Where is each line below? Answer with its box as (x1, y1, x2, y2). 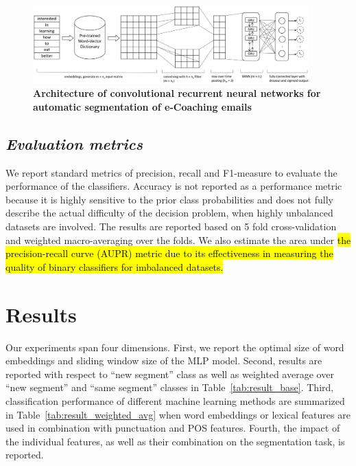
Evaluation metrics (5, 133, 143, 154)
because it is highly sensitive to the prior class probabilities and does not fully (5, 192, 333, 206)
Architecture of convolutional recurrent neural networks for (33, 86, 321, 100)
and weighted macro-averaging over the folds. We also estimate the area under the (5, 232, 351, 247)
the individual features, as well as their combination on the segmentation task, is (5, 434, 345, 448)
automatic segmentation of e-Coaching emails (33, 99, 252, 113)
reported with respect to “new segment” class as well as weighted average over (5, 366, 334, 381)
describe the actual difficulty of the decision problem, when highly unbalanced (5, 206, 333, 220)
